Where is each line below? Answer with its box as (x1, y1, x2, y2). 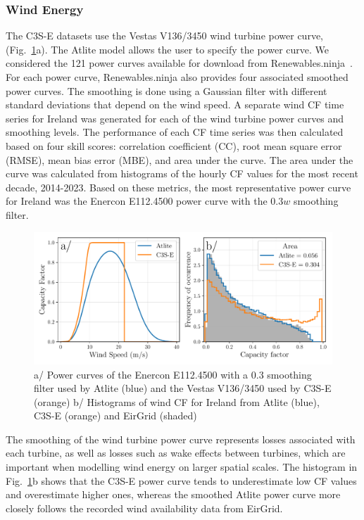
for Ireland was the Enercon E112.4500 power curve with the (6, 194, 268, 208)
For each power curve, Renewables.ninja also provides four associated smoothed (6, 70, 349, 84)
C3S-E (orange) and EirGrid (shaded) (34, 408, 197, 423)
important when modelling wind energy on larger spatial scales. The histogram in (6, 459, 358, 474)
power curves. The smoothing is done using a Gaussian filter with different (6, 83, 327, 98)
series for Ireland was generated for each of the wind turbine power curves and (6, 110, 344, 125)
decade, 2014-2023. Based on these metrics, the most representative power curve (6, 179, 351, 194)
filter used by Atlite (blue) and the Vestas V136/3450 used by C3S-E (34, 381, 332, 395)
